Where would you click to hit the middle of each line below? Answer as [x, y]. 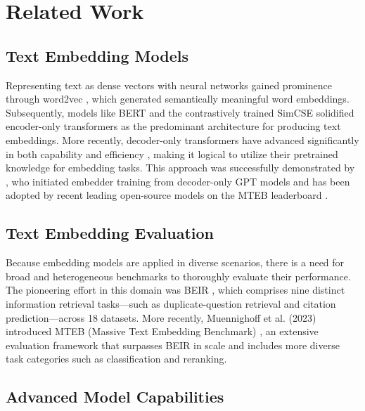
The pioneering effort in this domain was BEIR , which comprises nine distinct [175, 290]
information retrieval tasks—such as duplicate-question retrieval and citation [171, 303]
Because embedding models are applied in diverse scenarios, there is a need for [175, 262]
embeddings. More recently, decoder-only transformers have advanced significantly [182, 139]
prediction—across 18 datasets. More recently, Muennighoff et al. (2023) [161, 317]
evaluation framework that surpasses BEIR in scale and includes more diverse [173, 345]
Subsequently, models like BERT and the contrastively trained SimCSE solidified [180, 112]
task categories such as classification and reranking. [116, 359]
